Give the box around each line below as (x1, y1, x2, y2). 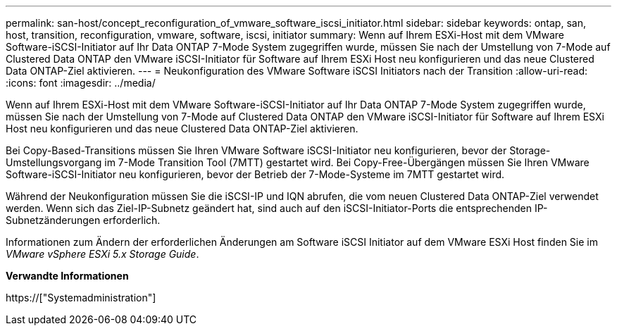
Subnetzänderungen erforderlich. (6, 214, 161, 226)
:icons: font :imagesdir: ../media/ (6, 77, 156, 89)
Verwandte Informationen (6, 270, 129, 282)
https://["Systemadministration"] (6, 292, 156, 304)
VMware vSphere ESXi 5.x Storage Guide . (6, 248, 199, 260)
